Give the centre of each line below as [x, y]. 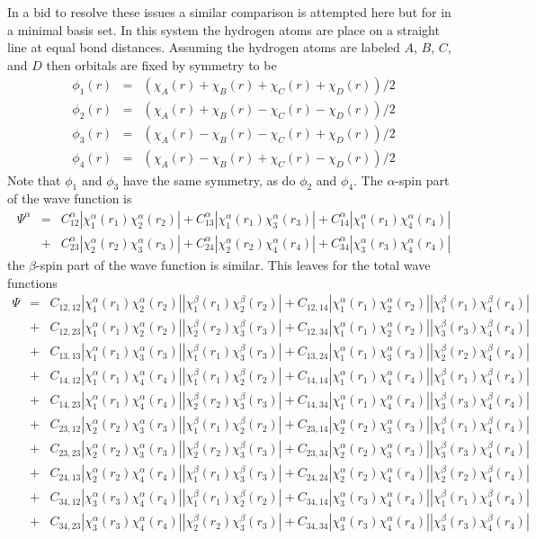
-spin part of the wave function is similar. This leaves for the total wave [233, 264]
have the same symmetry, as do [209, 180]
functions [32, 282]
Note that [34, 180]
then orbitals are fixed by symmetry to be [161, 64]
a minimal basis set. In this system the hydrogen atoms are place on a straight [223, 29]
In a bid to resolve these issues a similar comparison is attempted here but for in [229, 12]
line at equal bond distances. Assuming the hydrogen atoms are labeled [204, 47]
